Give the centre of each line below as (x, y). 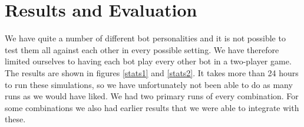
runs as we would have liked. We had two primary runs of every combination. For (152, 96)
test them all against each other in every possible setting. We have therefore (142, 49)
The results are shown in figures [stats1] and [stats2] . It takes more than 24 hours (152, 72)
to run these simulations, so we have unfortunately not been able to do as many (149, 84)
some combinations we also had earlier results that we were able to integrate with (152, 107)
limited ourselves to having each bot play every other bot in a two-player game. (148, 61)
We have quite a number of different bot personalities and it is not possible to (145, 38)
